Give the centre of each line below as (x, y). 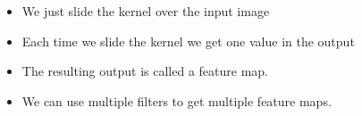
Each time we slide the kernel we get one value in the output (188, 41)
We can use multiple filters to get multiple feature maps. (177, 100)
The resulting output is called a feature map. (145, 71)
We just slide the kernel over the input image (146, 11)
